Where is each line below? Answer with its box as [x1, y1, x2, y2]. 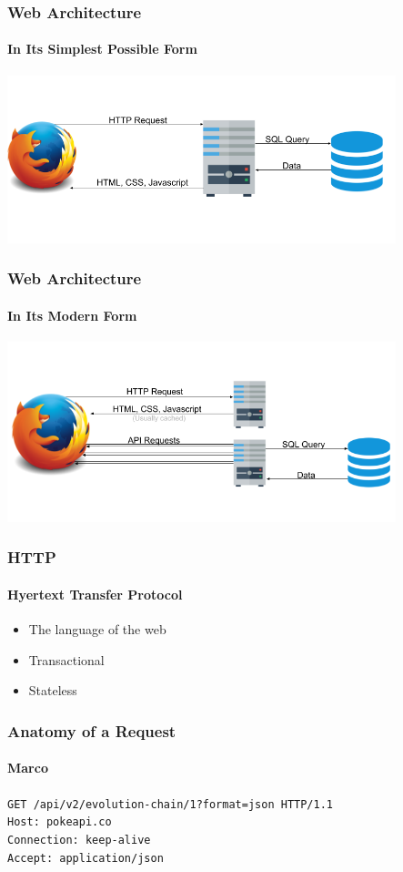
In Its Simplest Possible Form [7, 39, 197, 58]
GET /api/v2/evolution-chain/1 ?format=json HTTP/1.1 [7, 797, 333, 811]
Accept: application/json [7, 851, 164, 865]
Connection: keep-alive [7, 833, 151, 846]
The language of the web [28, 620, 166, 639]
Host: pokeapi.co [7, 816, 112, 829]
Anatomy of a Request [7, 719, 176, 742]
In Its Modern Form [7, 305, 137, 324]
